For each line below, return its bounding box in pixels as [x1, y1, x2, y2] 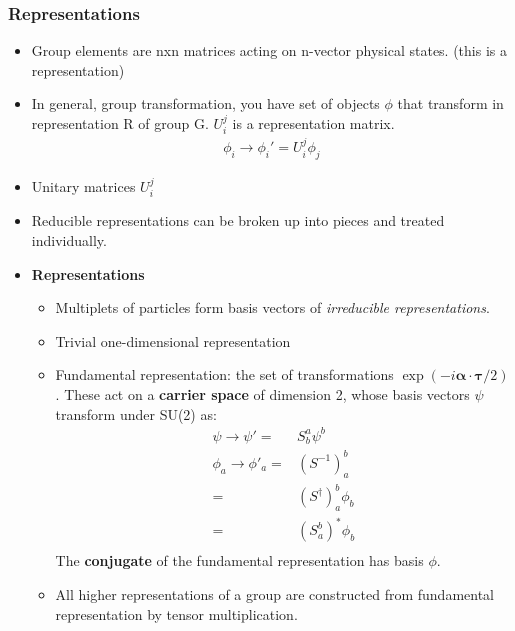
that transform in [397, 93, 504, 114]
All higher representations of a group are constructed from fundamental [55, 584, 495, 605]
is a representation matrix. [232, 113, 395, 133]
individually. [31, 230, 107, 251]
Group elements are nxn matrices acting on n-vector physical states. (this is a [31, 40, 507, 61]
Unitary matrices [31, 176, 136, 197]
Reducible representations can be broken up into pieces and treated [31, 210, 445, 231]
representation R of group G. [31, 113, 209, 133]
